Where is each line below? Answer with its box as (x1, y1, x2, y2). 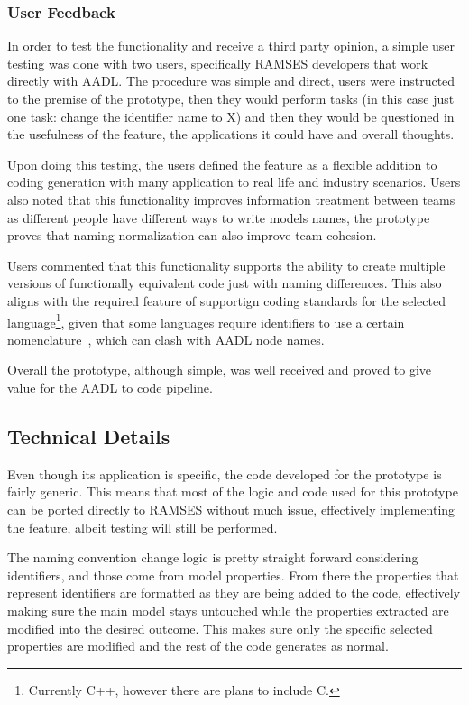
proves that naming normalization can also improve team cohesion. (7, 226, 377, 245)
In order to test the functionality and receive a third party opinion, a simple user (7, 36, 455, 55)
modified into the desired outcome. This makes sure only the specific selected (7, 618, 433, 637)
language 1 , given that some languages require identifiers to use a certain (7, 310, 405, 331)
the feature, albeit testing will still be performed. (7, 517, 278, 536)
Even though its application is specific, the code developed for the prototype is (7, 464, 442, 483)
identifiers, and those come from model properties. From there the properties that (7, 565, 459, 584)
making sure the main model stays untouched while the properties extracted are (7, 600, 449, 619)
